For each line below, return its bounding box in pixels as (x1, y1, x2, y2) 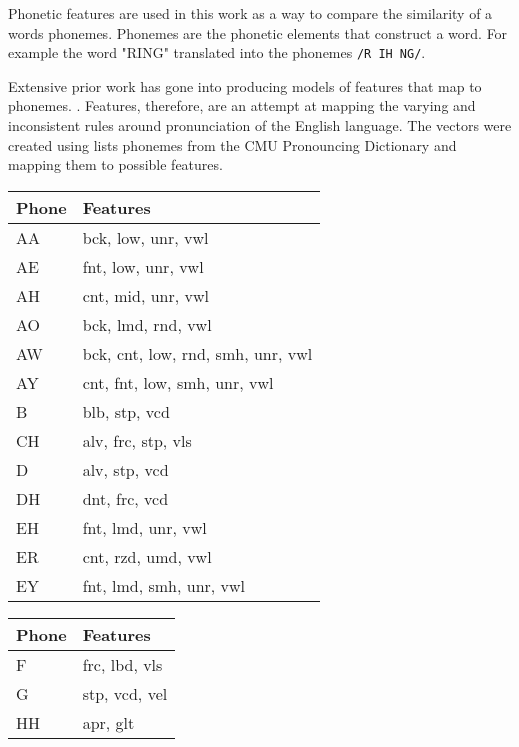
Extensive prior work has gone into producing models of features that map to (8, 75, 482, 96)
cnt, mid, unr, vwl (82, 283, 209, 307)
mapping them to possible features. (8, 154, 223, 175)
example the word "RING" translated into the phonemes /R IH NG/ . (8, 42, 426, 63)
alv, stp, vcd (82, 457, 169, 481)
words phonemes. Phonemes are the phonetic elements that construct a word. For (8, 22, 508, 43)
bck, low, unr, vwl (82, 225, 209, 249)
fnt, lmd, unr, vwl (82, 515, 207, 539)
